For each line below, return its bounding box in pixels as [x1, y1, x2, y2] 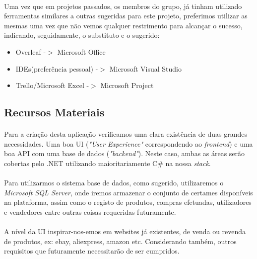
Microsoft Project [100, 80, 154, 90]
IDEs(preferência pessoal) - [15, 63, 98, 74]
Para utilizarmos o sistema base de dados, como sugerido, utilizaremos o [4, 177, 224, 188]
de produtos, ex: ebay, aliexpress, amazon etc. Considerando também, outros [4, 236, 237, 246]
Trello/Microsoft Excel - [15, 80, 89, 90]
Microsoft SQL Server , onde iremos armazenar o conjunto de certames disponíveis [4, 187, 253, 197]
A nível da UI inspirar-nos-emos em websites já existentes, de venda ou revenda [4, 226, 246, 237]
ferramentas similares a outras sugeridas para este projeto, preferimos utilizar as [4, 10, 248, 21]
